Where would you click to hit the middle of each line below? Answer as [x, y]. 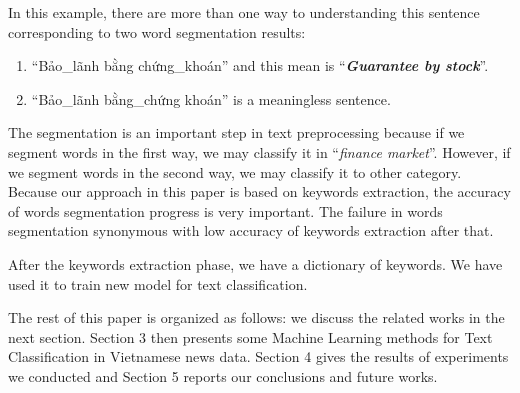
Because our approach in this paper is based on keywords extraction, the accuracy [259, 191]
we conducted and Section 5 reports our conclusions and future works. [223, 375]
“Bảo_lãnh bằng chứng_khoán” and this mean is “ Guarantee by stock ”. [260, 65]
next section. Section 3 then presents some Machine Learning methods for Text [250, 336]
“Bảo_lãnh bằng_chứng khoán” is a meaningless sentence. [211, 98]
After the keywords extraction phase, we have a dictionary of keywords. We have [255, 263]
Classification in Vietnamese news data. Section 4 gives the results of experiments [258, 356]
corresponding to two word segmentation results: [157, 31]
